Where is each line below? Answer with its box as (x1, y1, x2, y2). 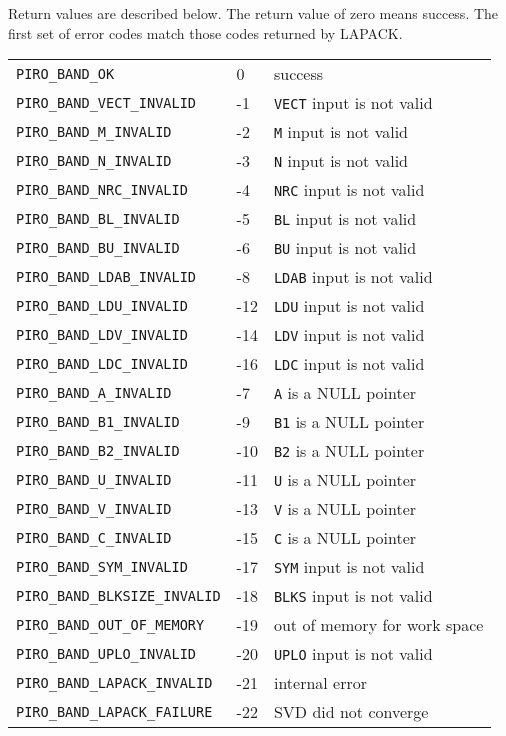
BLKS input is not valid (273, 584, 433, 608)
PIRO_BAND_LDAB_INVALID (16, 268, 197, 285)
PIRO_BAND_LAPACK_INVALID (16, 674, 213, 691)
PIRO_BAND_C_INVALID (16, 529, 172, 546)
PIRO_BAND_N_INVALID (16, 152, 172, 169)
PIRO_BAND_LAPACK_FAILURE (16, 703, 213, 720)
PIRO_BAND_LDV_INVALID (16, 326, 188, 343)
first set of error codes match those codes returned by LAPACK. (8, 22, 403, 43)
